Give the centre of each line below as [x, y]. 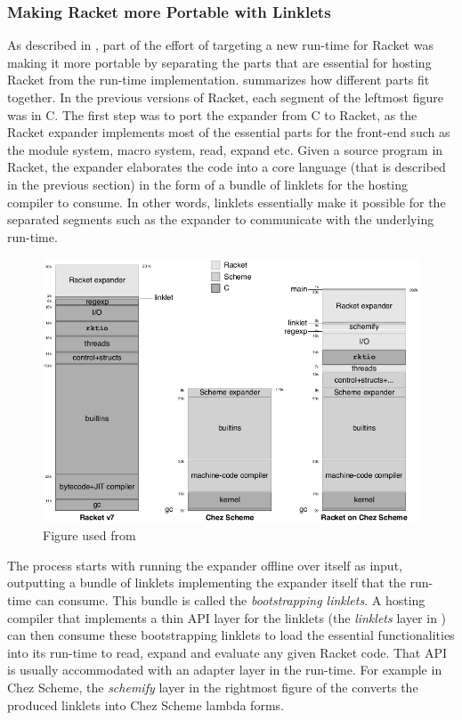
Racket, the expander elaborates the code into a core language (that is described [227, 167]
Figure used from [89, 535]
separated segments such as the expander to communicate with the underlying [221, 219]
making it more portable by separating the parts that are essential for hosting [219, 62]
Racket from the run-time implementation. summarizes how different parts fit [219, 80]
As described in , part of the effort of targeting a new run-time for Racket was [220, 45]
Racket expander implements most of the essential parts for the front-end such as [229, 132]
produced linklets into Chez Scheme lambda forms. [146, 704]
